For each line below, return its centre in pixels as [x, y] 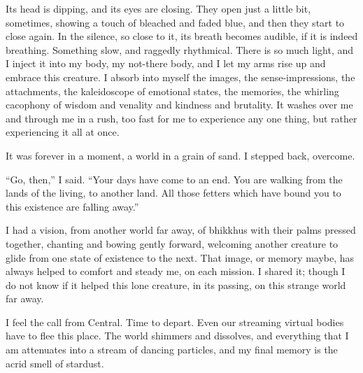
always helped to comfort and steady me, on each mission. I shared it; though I [176, 271]
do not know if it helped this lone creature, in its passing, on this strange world [176, 284]
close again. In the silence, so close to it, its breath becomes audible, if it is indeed [182, 36]
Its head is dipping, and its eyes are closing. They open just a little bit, [158, 8]
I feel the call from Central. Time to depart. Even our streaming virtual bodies [175, 322]
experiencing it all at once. [63, 132]
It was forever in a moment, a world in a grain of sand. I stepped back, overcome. [180, 155]
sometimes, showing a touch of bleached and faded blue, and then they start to [175, 22]
